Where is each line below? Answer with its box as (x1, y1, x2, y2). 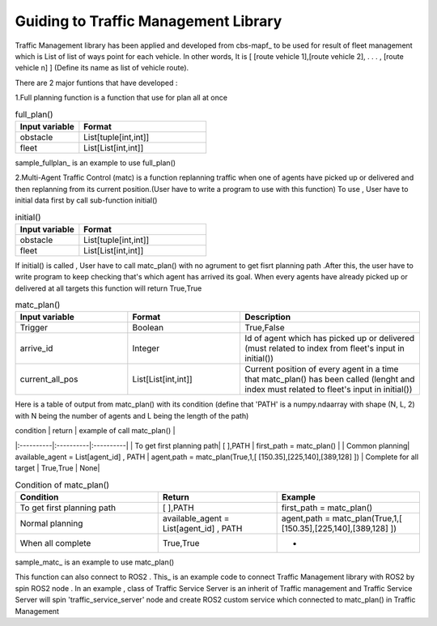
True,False (244, 322, 285, 334)
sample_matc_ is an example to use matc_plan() (15, 557, 175, 567)
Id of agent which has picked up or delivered (244, 333, 415, 344)
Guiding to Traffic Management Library (15, 12, 282, 30)
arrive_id (19, 343, 53, 354)
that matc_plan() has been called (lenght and (244, 373, 415, 385)
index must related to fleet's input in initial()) (244, 384, 413, 395)
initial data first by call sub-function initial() (15, 195, 158, 206)
